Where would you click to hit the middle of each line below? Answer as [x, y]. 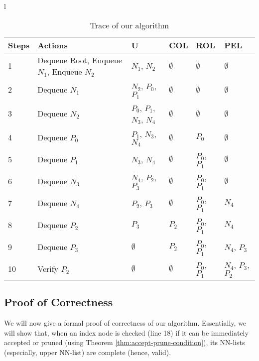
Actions [53, 45]
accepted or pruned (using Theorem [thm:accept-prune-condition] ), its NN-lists [125, 342]
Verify [48, 268]
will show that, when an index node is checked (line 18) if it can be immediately [126, 332]
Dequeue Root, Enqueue [80, 60]
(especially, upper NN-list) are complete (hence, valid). [88, 352]
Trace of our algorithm [129, 25]
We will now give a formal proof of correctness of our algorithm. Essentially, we [125, 323]
